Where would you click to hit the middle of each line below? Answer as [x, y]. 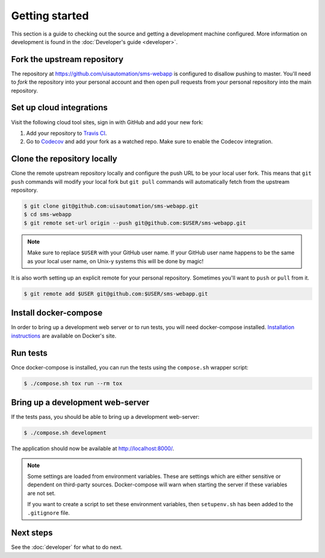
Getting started [50, 16]
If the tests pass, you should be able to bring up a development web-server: [105, 417]
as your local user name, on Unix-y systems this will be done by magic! [116, 261]
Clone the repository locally [64, 159]
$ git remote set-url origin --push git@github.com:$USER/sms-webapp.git [135, 223]
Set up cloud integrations [59, 108]
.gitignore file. [49, 513]
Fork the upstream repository [67, 59]
